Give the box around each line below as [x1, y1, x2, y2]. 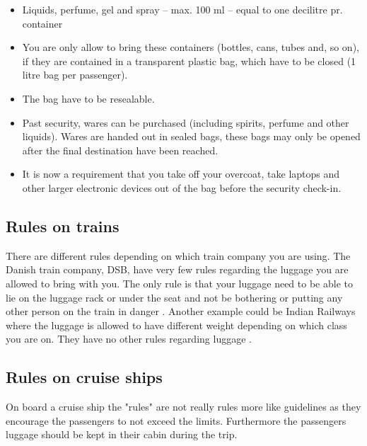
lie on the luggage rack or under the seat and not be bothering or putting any [6, 290, 343, 304]
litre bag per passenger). [22, 67, 128, 82]
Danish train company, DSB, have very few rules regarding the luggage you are [6, 262, 349, 277]
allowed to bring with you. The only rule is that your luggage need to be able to [6, 275, 353, 290]
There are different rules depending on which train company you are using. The [6, 248, 351, 263]
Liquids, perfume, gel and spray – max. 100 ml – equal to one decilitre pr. [22, 2, 343, 16]
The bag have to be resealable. [22, 91, 155, 105]
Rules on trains [6, 215, 120, 236]
